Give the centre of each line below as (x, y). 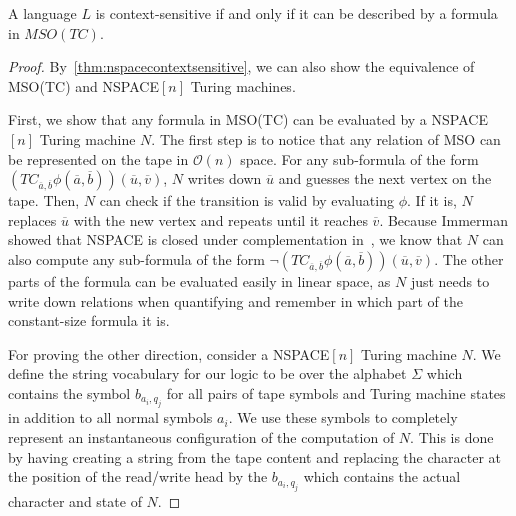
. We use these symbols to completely (343, 417)
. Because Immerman (443, 219)
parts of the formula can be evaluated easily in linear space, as (199, 280)
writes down (224, 178)
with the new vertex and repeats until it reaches (220, 219)
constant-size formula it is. (89, 320)
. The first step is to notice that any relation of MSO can (326, 138)
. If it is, (431, 200)
